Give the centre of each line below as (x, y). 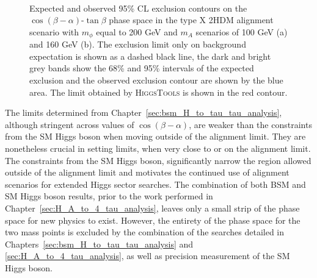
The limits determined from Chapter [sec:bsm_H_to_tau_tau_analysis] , (144, 112)
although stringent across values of (70, 124)
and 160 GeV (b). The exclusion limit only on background (138, 44)
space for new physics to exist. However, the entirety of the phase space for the (153, 220)
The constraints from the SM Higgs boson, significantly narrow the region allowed (158, 160)
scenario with (54, 31)
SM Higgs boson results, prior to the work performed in (109, 196)
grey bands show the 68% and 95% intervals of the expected (142, 68)
